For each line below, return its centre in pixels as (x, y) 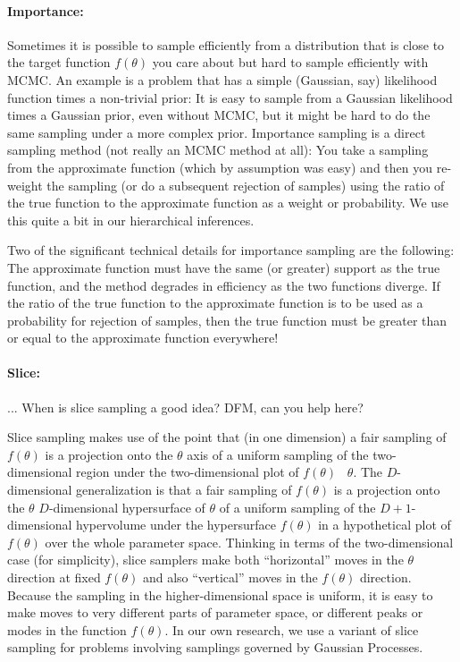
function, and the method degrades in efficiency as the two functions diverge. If (224, 285)
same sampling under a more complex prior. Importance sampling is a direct (217, 132)
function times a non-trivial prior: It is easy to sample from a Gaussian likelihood (230, 97)
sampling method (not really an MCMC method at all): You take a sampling (218, 150)
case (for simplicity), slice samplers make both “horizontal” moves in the (205, 560)
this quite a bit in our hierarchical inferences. (131, 220)
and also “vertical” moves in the (230, 577)
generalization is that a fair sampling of (184, 490)
